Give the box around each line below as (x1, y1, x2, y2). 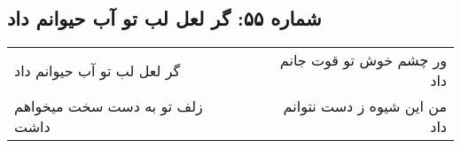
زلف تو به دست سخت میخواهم (14, 96, 203, 117)
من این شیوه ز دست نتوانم (283, 96, 447, 117)
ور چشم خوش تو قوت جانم (279, 50, 447, 71)
